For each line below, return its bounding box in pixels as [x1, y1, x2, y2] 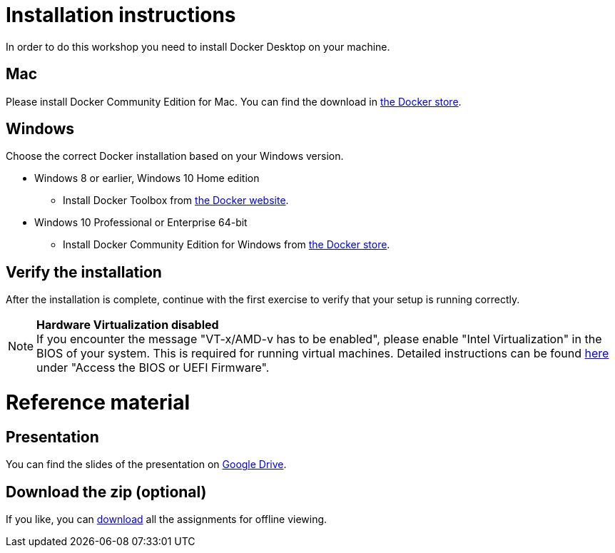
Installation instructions [6, 3, 236, 27]
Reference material [6, 390, 190, 415]
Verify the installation [6, 263, 162, 281]
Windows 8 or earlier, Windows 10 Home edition [34, 172, 260, 185]
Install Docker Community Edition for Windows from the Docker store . [63, 238, 390, 251]
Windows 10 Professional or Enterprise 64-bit [34, 216, 248, 229]
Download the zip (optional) [6, 482, 207, 501]
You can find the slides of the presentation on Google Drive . [6, 458, 287, 471]
